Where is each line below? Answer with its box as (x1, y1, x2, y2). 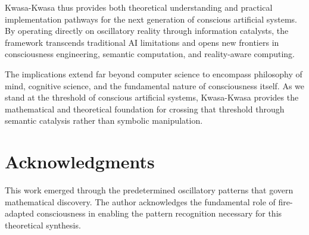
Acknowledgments (5, 149, 155, 174)
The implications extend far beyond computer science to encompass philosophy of (5, 67, 302, 80)
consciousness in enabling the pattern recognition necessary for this (36, 207, 282, 220)
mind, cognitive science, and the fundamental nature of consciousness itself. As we (5, 79, 304, 92)
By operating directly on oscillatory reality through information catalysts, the (5, 24, 289, 37)
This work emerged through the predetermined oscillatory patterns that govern (5, 184, 294, 196)
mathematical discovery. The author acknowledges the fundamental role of (5, 195, 276, 208)
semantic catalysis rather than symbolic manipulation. (5, 114, 203, 127)
